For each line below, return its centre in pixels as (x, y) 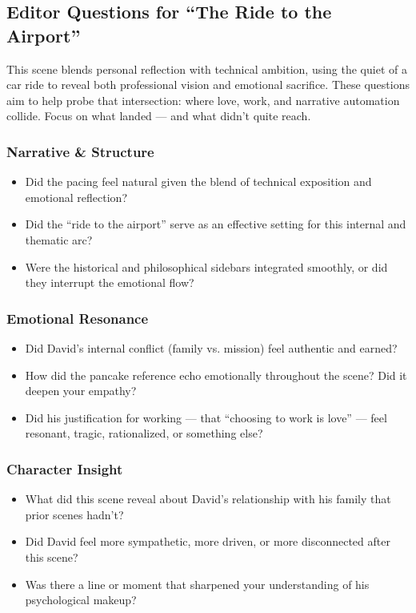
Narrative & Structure (80, 151)
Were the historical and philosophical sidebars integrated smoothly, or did (206, 266)
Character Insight (65, 468)
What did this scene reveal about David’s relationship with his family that (208, 499)
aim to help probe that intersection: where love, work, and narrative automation (203, 100)
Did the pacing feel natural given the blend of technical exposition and (198, 181)
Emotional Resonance (78, 318)
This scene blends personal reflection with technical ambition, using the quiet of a (207, 69)
